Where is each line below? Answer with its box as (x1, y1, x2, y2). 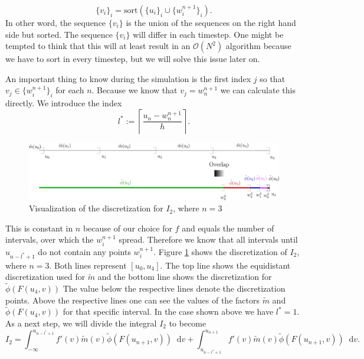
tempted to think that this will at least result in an (5, 40, 191, 52)
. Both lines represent (49, 259, 127, 271)
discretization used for (5, 270, 86, 283)
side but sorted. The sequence (5, 28, 113, 40)
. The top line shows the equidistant (160, 259, 291, 271)
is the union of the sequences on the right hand (126, 17, 296, 28)
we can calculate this (220, 84, 296, 96)
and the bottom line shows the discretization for (97, 270, 272, 283)
